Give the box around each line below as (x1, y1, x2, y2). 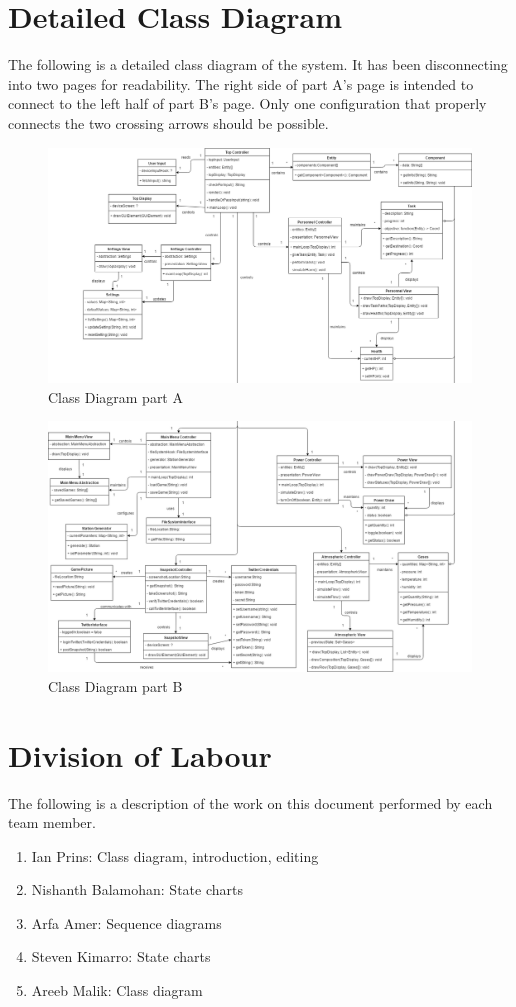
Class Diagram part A (48, 386, 183, 407)
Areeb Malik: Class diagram (31, 980, 203, 1001)
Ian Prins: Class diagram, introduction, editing (31, 845, 319, 866)
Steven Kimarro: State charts (31, 946, 211, 967)
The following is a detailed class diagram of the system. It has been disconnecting (8, 54, 508, 75)
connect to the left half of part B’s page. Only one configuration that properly (8, 93, 487, 114)
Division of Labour (8, 734, 272, 775)
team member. (8, 812, 96, 833)
